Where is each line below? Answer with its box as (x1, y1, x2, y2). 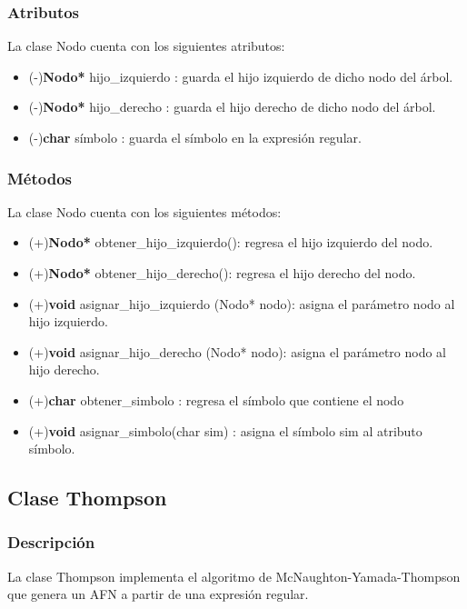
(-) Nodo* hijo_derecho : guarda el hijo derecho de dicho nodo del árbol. (28, 97, 436, 116)
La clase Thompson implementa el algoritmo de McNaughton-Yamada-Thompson (7, 566, 461, 585)
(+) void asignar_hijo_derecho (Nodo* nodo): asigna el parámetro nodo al (28, 342, 447, 361)
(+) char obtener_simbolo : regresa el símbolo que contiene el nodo (28, 390, 404, 409)
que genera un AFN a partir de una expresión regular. (7, 584, 309, 604)
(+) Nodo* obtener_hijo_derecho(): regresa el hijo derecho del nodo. (28, 264, 416, 282)
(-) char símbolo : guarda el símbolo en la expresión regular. (28, 128, 362, 146)
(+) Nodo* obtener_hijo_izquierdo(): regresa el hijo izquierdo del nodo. (28, 233, 433, 252)
